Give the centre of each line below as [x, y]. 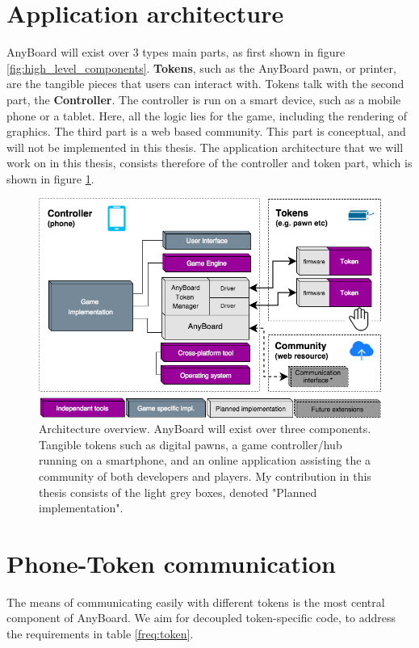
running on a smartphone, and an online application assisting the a [205, 460]
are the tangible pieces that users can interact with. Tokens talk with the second [205, 84]
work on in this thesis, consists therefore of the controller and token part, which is [209, 163]
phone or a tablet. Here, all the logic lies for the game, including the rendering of [207, 115]
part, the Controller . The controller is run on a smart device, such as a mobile [204, 99]
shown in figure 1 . [50, 178]
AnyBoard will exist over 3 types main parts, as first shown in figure [176, 52]
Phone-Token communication [171, 563]
